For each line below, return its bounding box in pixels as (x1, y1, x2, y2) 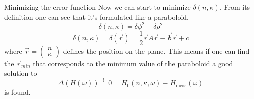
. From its (219, 2, 250, 12)
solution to (4, 68, 37, 78)
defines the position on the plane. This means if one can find (63, 45, 250, 56)
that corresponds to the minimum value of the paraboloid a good (33, 58, 233, 68)
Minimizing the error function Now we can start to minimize (4, 2, 191, 12)
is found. (4, 87, 31, 97)
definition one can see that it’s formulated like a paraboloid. (4, 11, 189, 22)
